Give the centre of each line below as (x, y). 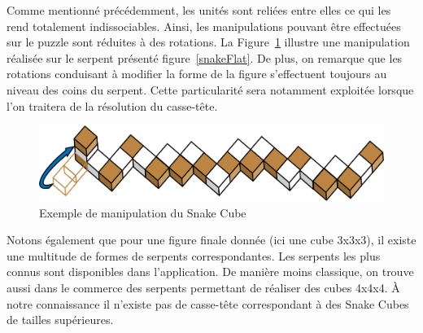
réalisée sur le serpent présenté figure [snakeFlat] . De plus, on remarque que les (205, 57)
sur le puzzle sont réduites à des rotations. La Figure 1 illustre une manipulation (208, 42)
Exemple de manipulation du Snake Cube (143, 212)
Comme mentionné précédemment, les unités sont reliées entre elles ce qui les (199, 10)
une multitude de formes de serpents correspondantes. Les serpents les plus (194, 255)
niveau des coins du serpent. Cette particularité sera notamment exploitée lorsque (210, 89)
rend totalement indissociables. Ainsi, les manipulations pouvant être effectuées (204, 26)
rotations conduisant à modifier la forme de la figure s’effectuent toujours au (197, 74)
